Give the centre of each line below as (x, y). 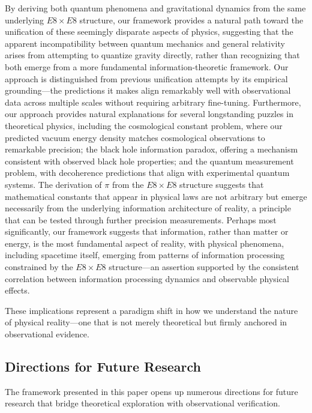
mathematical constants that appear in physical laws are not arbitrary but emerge (156, 196)
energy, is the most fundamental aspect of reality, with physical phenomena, (145, 243)
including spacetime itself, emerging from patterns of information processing (145, 255)
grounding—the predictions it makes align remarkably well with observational (148, 90)
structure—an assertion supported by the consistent (204, 267)
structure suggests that (222, 184)
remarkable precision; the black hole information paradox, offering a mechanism (151, 149)
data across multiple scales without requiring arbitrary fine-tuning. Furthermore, (153, 102)
